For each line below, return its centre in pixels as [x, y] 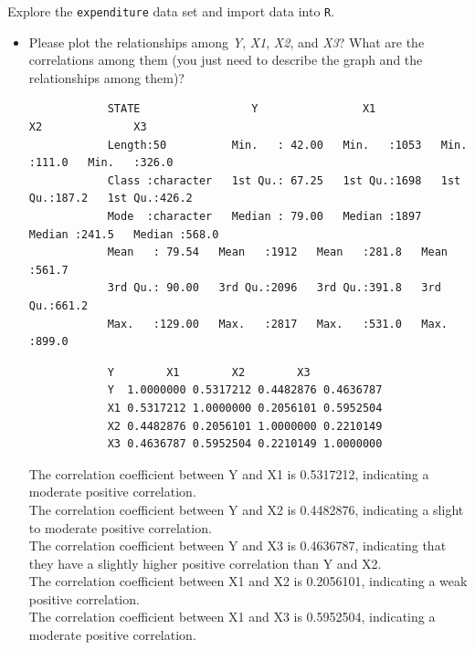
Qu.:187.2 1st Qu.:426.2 [111, 199]
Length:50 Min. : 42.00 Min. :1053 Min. [287, 145]
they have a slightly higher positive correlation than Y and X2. [205, 563]
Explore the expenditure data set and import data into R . [171, 11]
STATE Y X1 [242, 109]
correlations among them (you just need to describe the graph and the [226, 60]
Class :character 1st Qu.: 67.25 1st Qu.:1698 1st [284, 180]
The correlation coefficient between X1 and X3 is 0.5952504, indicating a [232, 617]
